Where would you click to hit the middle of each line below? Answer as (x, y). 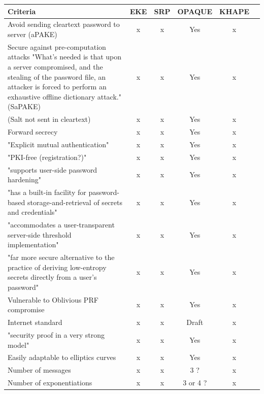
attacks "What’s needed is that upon (65, 57)
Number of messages (39, 370)
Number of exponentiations (50, 383)
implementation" (33, 244)
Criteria (22, 11)
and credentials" (32, 212)
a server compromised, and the (55, 66)
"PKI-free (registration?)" (47, 157)
